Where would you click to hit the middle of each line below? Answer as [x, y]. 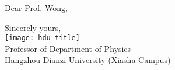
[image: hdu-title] [42, 38]
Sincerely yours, [33, 27]
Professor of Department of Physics [68, 48]
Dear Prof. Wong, [36, 8]
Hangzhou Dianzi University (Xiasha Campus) [88, 60]
